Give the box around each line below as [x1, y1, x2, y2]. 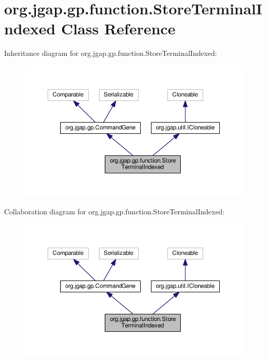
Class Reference [61, 18, 176, 39]
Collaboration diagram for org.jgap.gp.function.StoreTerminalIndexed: [4, 206, 225, 217]
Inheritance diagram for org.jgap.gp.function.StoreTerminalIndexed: [4, 48, 217, 58]
